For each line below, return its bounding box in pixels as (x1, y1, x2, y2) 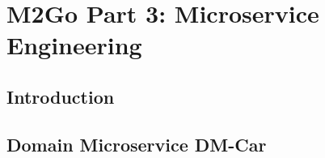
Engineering (6, 28, 142, 62)
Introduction (6, 83, 115, 109)
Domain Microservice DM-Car (6, 131, 267, 156)
